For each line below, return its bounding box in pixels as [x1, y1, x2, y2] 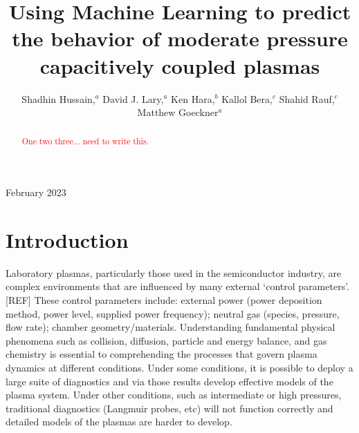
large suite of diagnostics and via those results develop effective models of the [6, 374, 333, 388]
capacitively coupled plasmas [39, 51, 320, 79]
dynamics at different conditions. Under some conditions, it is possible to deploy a [6, 360, 353, 375]
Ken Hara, [171, 91, 215, 106]
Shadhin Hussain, [21, 91, 95, 106]
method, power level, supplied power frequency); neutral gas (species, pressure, [6, 306, 340, 320]
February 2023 [6, 185, 66, 200]
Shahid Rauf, [279, 91, 335, 106]
